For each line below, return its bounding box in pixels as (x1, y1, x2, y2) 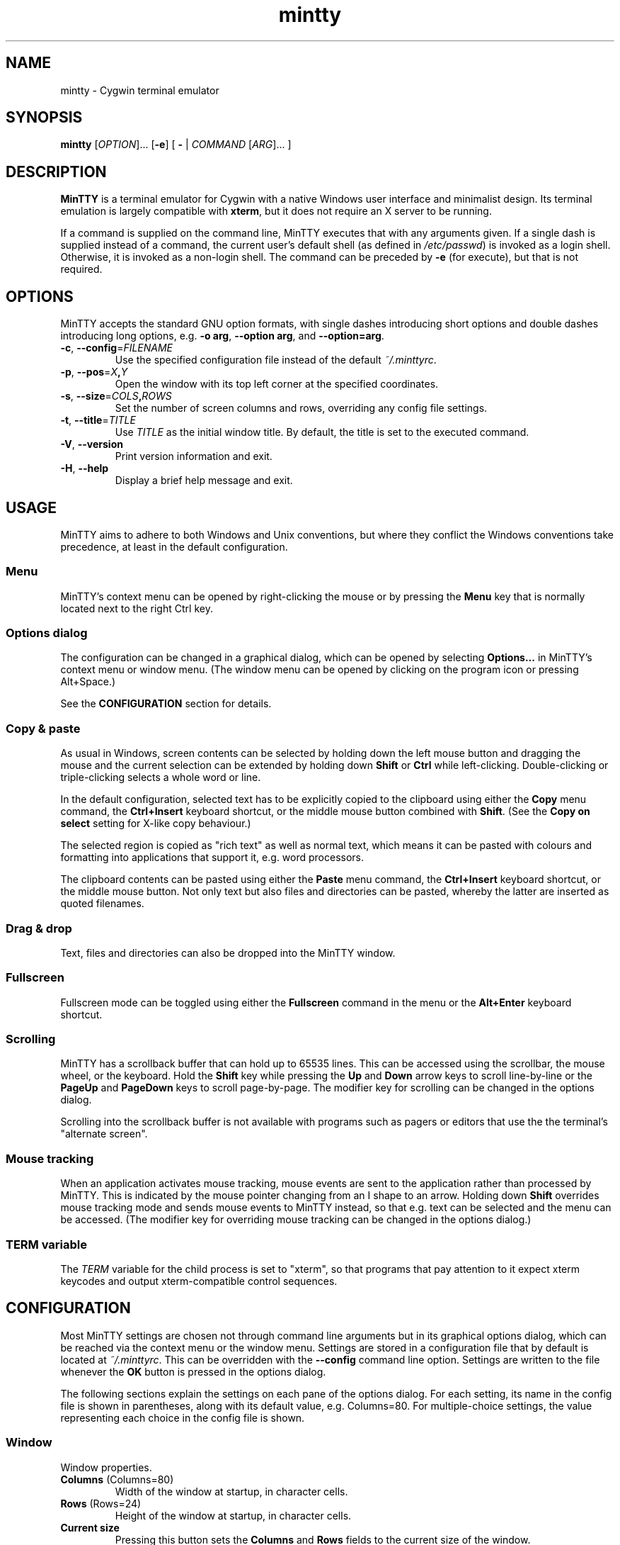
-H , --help (60, 462, 109, 475)
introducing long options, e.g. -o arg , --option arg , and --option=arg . (60, 330, 384, 342)
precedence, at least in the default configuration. (60, 540, 288, 553)
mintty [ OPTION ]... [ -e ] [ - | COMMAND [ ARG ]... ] (60, 138, 292, 151)
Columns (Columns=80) (60, 1473, 174, 1485)
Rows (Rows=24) (60, 1497, 142, 1510)
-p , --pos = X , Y (60, 366, 128, 378)
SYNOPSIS (6, 108, 83, 127)
